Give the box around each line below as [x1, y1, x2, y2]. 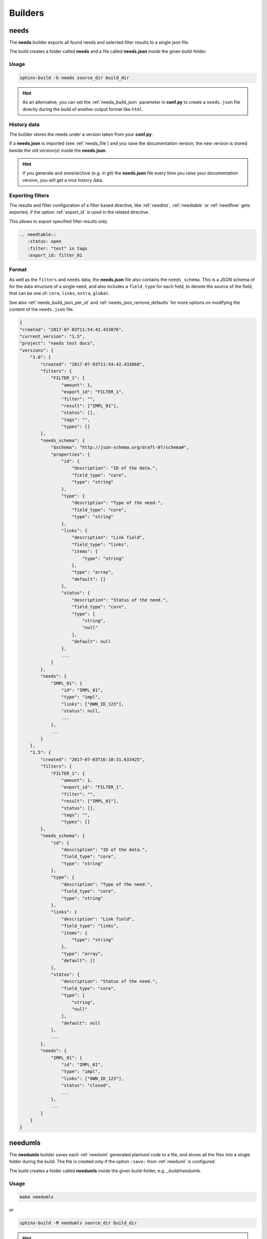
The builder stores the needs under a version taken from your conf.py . [9, 131, 153, 137]
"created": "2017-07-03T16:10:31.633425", [40, 756, 145, 762]
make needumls [19, 1194, 54, 1200]
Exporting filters [9, 192, 49, 199]
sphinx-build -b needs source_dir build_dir [19, 75, 130, 80]
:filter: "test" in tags [27, 245, 88, 251]
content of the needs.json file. [9, 306, 74, 312]
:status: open [27, 238, 62, 244]
